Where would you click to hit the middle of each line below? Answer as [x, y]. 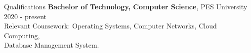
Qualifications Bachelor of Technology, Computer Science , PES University [126, 6]
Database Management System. [52, 45]
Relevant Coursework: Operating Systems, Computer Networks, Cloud [110, 26]
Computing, [22, 35]
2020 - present [25, 16]
